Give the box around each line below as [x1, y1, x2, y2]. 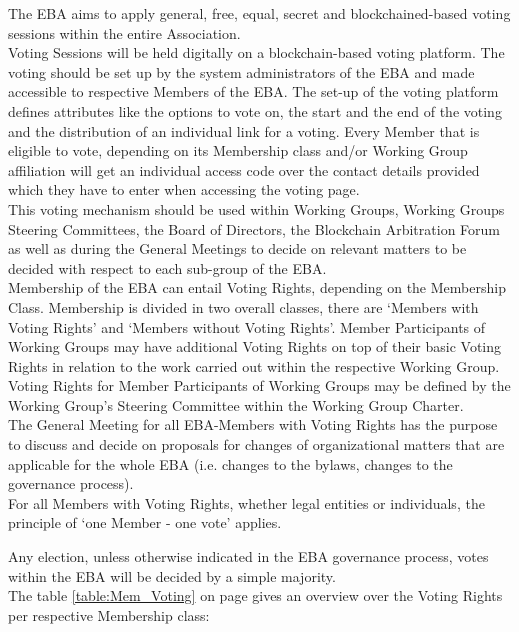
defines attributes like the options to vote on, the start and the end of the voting [8, 100, 502, 121]
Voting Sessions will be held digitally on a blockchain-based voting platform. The [8, 42, 505, 63]
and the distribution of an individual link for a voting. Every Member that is [8, 120, 480, 141]
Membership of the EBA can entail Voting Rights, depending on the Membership [8, 277, 506, 298]
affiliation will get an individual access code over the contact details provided [8, 159, 480, 180]
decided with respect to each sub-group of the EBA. [8, 257, 327, 278]
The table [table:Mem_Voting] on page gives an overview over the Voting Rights [8, 585, 503, 606]
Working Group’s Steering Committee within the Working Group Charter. [8, 394, 464, 415]
